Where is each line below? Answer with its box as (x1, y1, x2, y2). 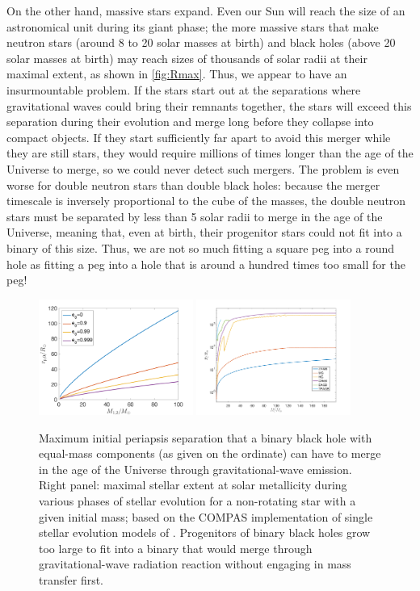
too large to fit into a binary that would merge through (39, 539, 313, 556)
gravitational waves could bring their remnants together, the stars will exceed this (6, 97, 412, 114)
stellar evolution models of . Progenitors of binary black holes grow (39, 524, 371, 541)
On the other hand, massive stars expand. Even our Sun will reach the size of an (6, 2, 405, 19)
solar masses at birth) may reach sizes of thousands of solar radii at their (6, 49, 367, 66)
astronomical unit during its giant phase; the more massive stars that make (6, 18, 379, 35)
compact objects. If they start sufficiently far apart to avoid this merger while (6, 128, 391, 145)
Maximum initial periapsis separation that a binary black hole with (39, 429, 372, 446)
